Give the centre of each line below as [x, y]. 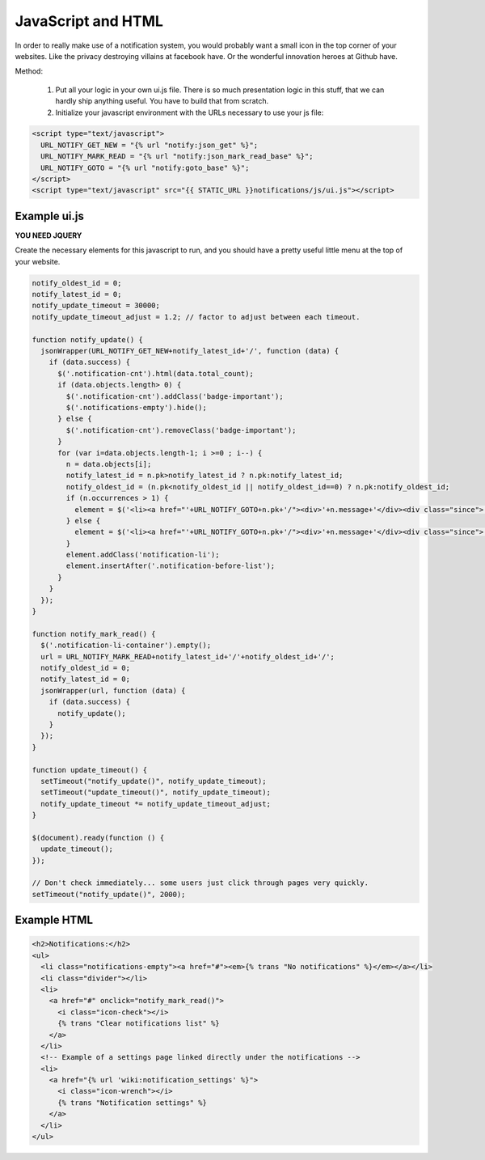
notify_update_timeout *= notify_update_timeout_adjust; [156, 804]
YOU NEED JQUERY [48, 235]
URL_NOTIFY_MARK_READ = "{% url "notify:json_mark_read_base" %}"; [177, 157]
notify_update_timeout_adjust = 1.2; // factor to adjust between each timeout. [196, 317]
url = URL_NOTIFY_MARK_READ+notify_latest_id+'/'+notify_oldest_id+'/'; [188, 656]
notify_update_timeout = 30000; [96, 306]
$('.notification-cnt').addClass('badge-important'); [175, 396]
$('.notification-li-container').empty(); [126, 646]
